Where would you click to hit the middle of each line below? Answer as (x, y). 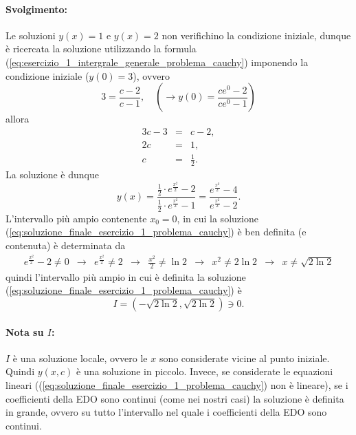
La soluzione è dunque (52, 174)
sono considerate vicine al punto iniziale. (244, 358)
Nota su (25, 331)
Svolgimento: (37, 9)
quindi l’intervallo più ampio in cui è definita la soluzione (126, 276)
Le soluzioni (31, 35)
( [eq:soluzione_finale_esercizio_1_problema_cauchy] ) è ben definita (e (156, 232)
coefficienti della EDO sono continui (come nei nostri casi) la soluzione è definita (175, 398)
